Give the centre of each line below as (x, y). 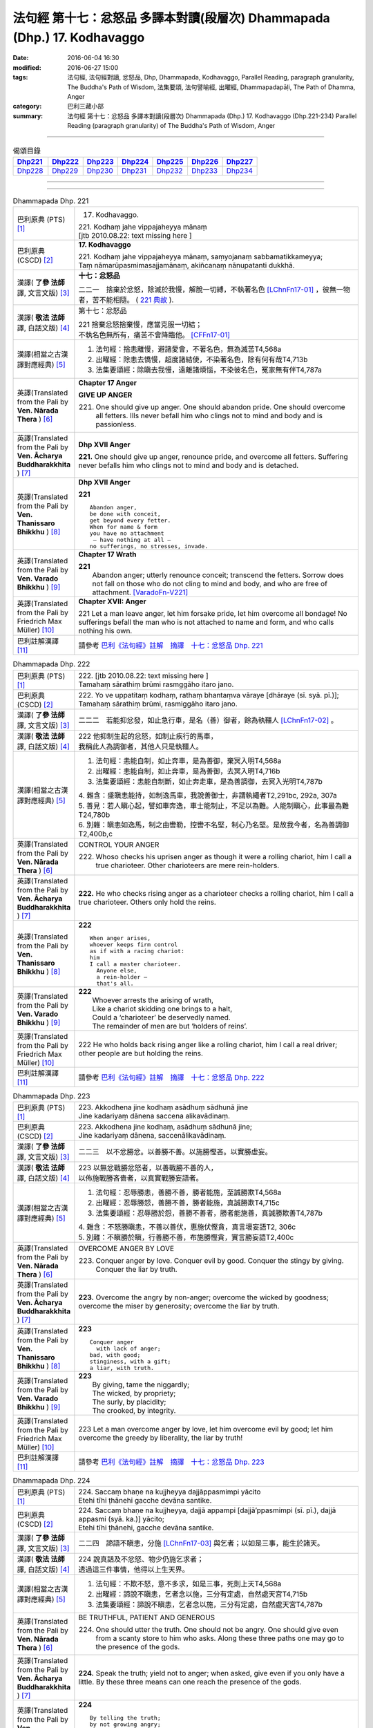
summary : (28, 116)
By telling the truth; (125, 1718)
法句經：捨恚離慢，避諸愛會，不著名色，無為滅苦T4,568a (189, 349)
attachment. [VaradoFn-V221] (140, 592)
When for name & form (124, 527)
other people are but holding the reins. (141, 1053)
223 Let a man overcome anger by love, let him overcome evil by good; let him (206, 1429)
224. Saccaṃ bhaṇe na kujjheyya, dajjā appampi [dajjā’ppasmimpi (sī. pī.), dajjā (207, 1510)
